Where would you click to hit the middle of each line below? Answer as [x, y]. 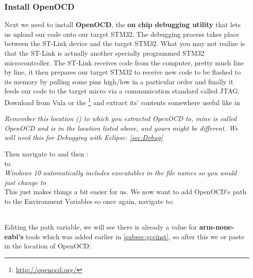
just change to [25, 182]
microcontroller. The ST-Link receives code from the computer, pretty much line [124, 62]
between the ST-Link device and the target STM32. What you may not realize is [125, 43]
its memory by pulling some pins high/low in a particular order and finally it [119, 81]
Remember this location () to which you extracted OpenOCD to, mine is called [121, 118]
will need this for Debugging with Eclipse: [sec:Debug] [84, 137]
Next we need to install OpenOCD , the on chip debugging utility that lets [123, 24]
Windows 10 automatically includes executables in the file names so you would [121, 173]
